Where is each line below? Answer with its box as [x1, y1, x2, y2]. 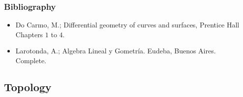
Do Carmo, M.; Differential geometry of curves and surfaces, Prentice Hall [15, 20, 240, 30]
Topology [4, 79, 52, 94]
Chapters [15, 29, 43, 39]
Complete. [15, 55, 47, 65]
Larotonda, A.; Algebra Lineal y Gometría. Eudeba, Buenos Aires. [15, 46, 216, 56]
